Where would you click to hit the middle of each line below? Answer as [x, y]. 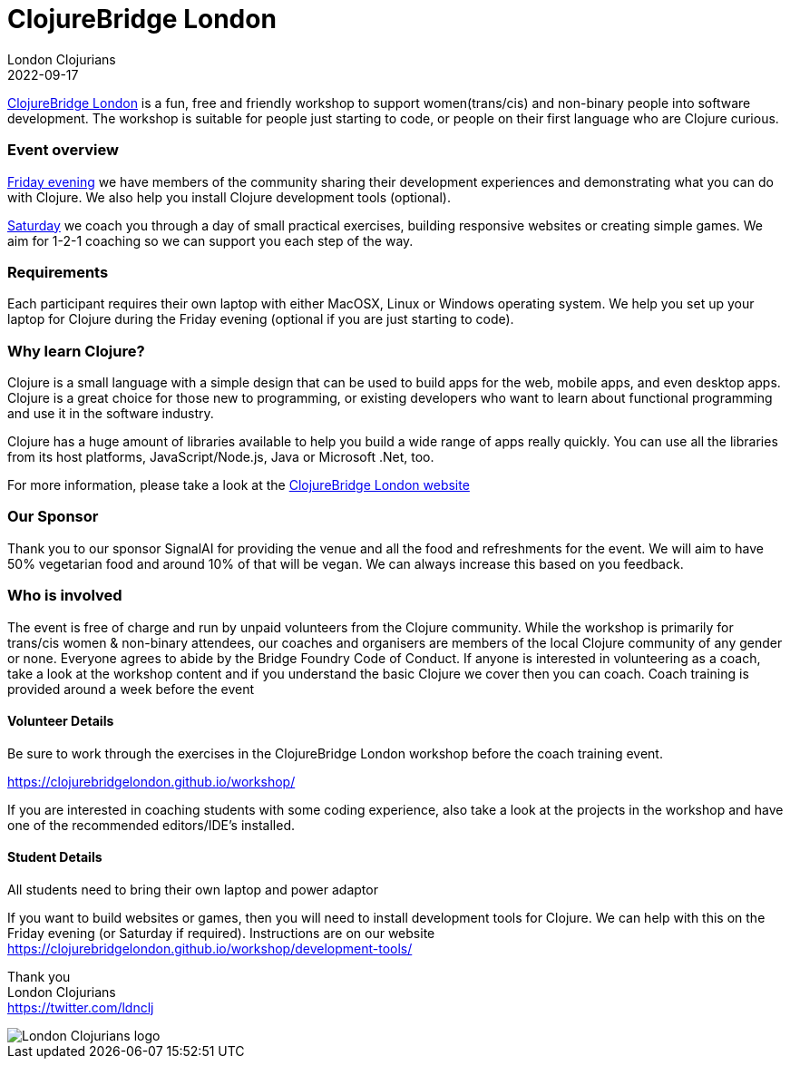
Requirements [58, 272]
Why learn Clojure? [76, 351]
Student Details [55, 857]
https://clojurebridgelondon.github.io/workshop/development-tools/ [210, 948]
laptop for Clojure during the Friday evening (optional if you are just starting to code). [261, 319]
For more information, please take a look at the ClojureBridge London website [239, 485]
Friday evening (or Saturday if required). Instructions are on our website [221, 933]
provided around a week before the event [131, 689]
